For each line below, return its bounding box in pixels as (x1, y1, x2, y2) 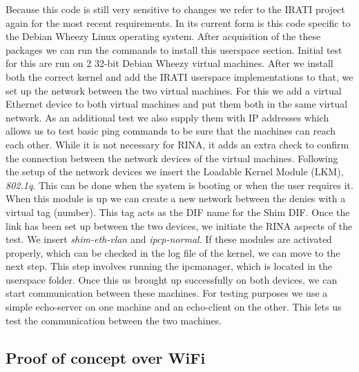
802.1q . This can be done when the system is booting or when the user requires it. (6, 177, 353, 192)
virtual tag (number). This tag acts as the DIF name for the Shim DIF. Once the (6, 204, 350, 219)
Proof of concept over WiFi (6, 346, 206, 368)
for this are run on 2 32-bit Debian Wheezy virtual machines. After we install (6, 56, 333, 70)
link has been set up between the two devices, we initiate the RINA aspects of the (6, 218, 353, 233)
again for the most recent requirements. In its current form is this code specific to (6, 15, 351, 30)
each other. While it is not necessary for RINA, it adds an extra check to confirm (6, 137, 349, 151)
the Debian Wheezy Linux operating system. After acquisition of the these (6, 29, 321, 43)
